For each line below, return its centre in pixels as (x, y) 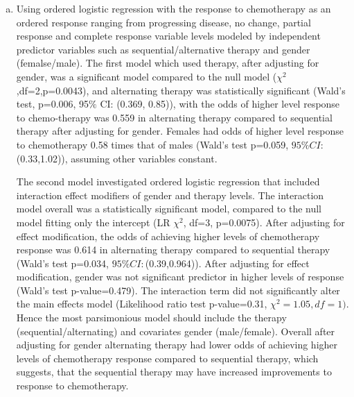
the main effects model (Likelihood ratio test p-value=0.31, (142, 304)
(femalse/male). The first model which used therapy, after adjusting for (168, 63)
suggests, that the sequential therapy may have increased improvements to (174, 372)
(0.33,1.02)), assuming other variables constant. (117, 158)
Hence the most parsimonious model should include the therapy (151, 318)
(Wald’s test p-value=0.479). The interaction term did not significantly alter (178, 290)
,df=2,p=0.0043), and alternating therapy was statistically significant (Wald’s (181, 90)
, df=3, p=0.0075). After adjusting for (264, 222)
